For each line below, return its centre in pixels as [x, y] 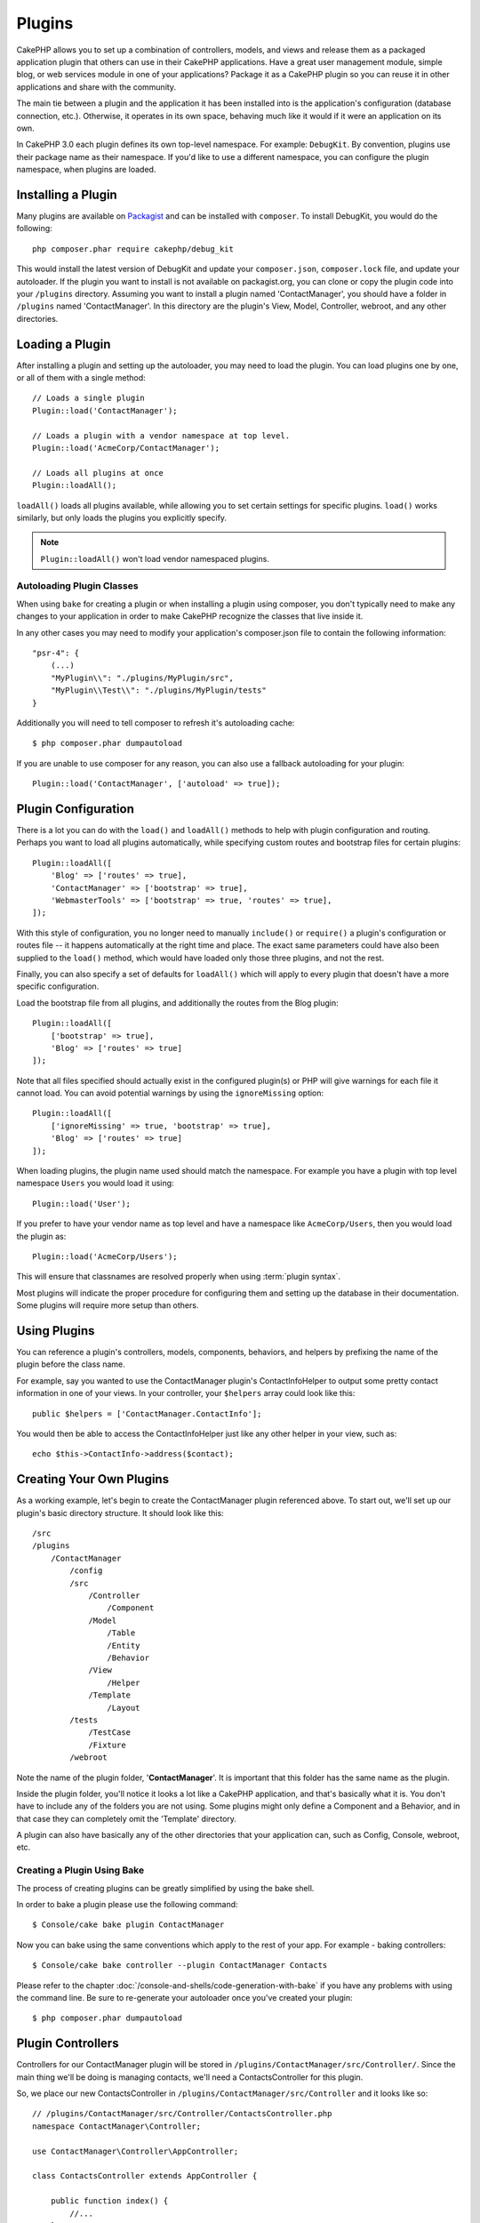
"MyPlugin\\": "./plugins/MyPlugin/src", [142, 678]
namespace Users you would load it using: [95, 1184]
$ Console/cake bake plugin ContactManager [128, 1925]
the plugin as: [41, 1236]
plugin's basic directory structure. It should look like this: [120, 1513]
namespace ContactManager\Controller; [117, 2126]
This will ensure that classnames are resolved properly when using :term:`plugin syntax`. [179, 1277]
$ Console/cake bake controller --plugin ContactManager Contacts [180, 1966]
